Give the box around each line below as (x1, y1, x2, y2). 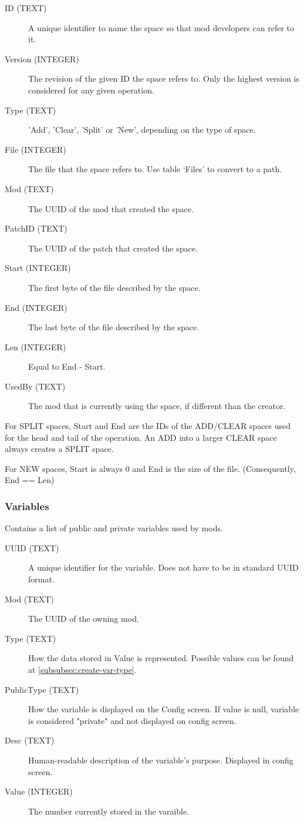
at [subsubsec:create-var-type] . (28, 663, 137, 675)
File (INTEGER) (5, 143, 66, 155)
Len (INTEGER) (5, 340, 66, 353)
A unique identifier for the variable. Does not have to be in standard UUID (28, 561, 299, 574)
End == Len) (5, 474, 55, 486)
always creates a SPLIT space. (5, 443, 114, 455)
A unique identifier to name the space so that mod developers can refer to (28, 21, 295, 33)
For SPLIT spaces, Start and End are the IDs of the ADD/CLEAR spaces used (5, 420, 291, 432)
